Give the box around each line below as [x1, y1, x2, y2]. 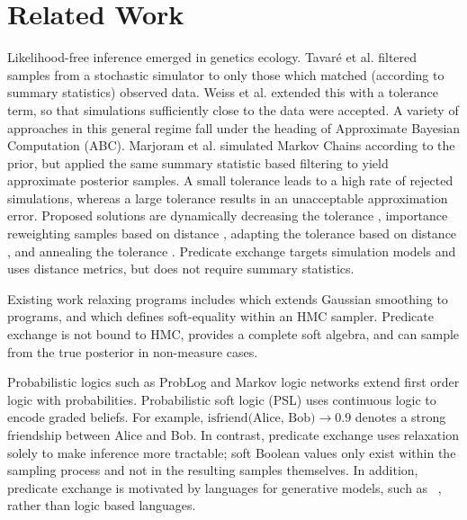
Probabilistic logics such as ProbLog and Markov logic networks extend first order [7, 372, 460, 391]
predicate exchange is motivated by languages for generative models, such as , [7, 478, 442, 497]
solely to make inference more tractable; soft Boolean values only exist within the [7, 443, 456, 462]
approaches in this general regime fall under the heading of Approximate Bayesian [7, 118, 461, 137]
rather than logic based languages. [7, 496, 196, 515]
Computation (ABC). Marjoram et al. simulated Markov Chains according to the [7, 136, 455, 155]
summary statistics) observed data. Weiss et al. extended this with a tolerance [7, 83, 439, 102]
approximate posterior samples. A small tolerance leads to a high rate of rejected [7, 171, 454, 190]
